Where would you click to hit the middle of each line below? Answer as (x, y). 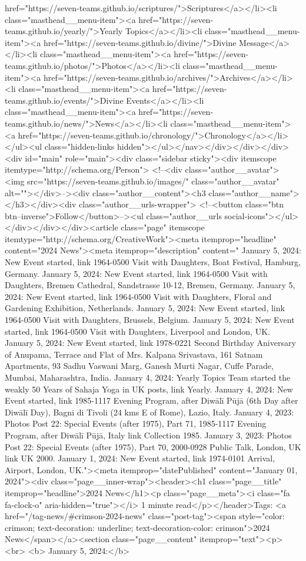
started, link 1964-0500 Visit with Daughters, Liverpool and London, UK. (137, 331)
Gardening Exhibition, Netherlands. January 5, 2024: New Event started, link (145, 308)
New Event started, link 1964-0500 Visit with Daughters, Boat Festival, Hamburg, (153, 262)
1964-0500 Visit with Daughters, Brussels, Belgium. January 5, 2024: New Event (150, 320)
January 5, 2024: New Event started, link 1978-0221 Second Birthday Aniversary (150, 343)
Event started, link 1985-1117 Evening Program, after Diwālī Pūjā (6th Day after (152, 400)
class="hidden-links (79, 146)
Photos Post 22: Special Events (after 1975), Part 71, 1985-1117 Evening (136, 423)
